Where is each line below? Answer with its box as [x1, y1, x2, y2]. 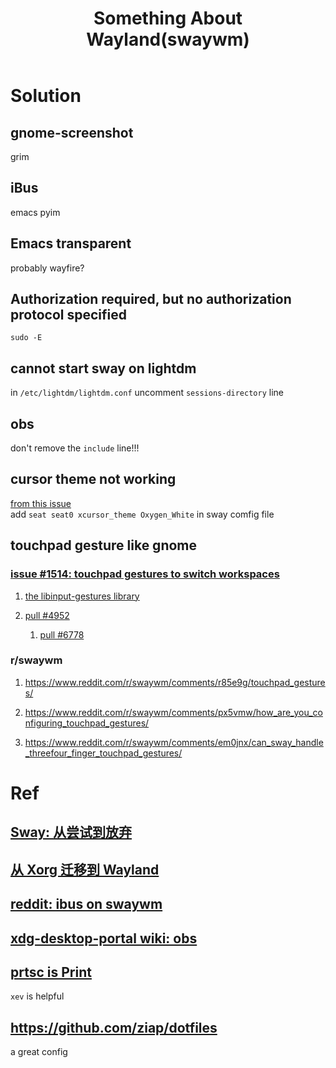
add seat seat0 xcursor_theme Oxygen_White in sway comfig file [10, 508, 275, 520]
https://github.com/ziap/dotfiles [10, 1019, 218, 1036]
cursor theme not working [10, 471, 177, 488]
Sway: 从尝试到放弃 [10, 824, 133, 841]
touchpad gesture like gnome [10, 537, 198, 554]
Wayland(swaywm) [86, 28, 250, 51]
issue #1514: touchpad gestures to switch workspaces [10, 567, 280, 581]
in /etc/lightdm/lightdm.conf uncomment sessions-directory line [10, 387, 284, 399]
